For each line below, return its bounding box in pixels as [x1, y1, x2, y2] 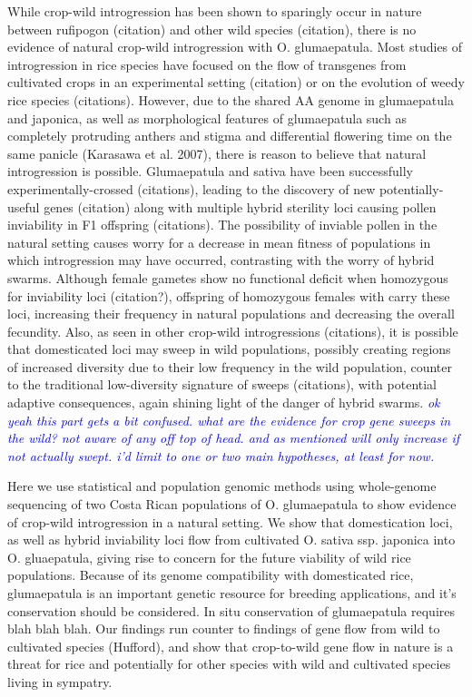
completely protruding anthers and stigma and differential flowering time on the [7, 126, 452, 145]
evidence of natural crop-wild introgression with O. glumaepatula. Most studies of [7, 37, 463, 56]
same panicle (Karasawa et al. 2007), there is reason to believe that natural [7, 143, 427, 162]
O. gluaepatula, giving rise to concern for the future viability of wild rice [7, 547, 411, 566]
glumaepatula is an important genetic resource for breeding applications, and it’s [7, 584, 457, 602]
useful [7, 197, 40, 216]
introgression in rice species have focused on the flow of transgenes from [7, 54, 407, 74]
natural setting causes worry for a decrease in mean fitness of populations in [7, 232, 431, 251]
